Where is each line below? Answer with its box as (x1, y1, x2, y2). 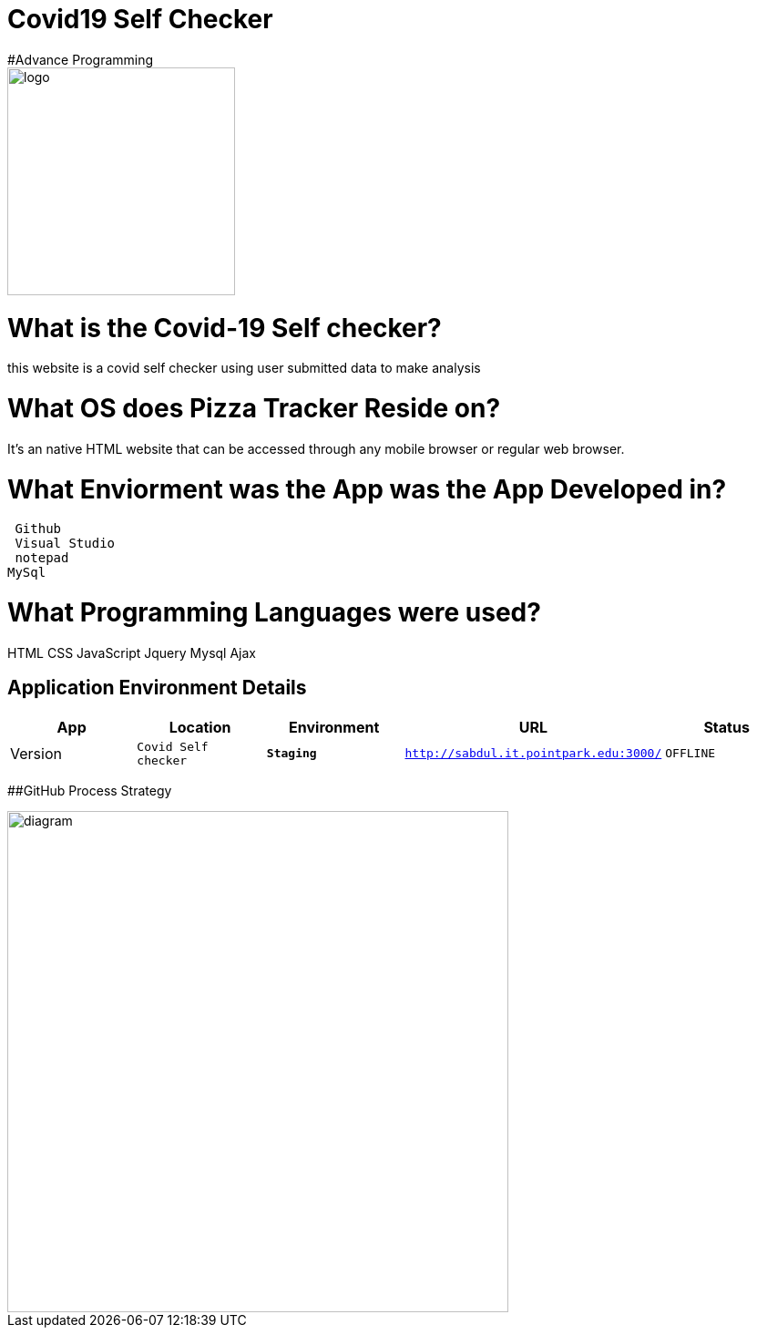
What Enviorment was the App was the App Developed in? (7, 473, 727, 505)
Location (169, 717, 231, 736)
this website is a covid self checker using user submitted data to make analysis (7, 360, 481, 376)
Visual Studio (15, 536, 116, 551)
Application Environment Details (7, 676, 307, 700)
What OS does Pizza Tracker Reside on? (7, 393, 501, 424)
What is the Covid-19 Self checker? (7, 312, 442, 344)
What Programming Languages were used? (7, 597, 541, 628)
